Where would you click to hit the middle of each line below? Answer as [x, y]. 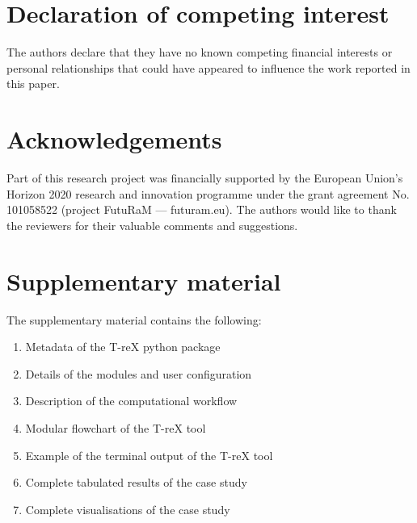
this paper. [33, 84]
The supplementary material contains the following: [134, 319]
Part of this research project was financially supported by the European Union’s [205, 178]
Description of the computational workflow [131, 401]
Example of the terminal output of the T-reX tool [149, 455]
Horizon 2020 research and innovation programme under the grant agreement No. [208, 193]
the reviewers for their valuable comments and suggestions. [152, 225]
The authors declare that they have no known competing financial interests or [200, 52]
